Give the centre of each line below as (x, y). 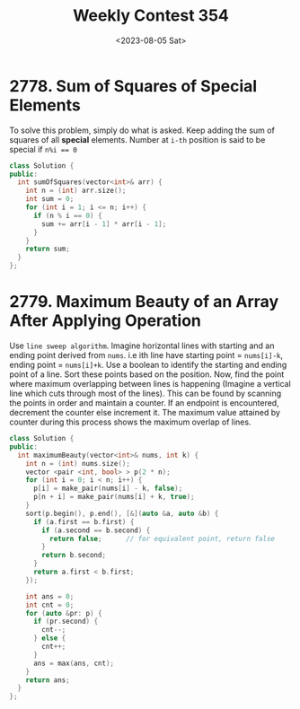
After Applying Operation (106, 321)
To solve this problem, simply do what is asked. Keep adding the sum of (142, 130)
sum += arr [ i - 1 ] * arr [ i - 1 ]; (104, 224)
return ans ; (48, 680)
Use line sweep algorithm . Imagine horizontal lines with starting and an (142, 346)
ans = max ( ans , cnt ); (74, 663)
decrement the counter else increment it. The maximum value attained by (145, 412)
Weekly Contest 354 (151, 16)
